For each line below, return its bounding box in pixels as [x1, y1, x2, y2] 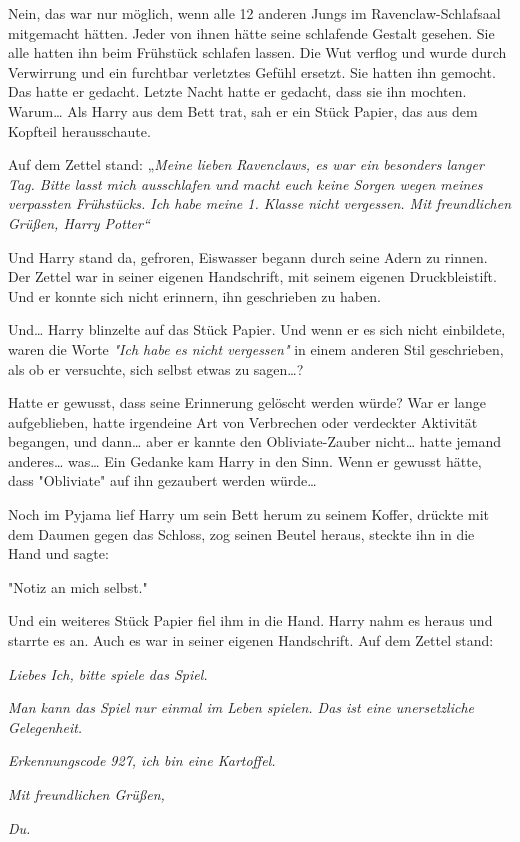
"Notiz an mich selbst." [8, 576, 148, 597]
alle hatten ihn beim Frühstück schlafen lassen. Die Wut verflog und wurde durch [8, 42, 507, 63]
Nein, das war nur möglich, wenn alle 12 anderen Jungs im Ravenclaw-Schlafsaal [8, 3, 501, 23]
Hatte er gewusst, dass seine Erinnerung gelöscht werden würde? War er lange [8, 392, 487, 413]
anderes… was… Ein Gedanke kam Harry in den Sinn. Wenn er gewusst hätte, [8, 450, 482, 471]
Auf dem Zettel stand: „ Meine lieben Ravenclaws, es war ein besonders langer [8, 154, 484, 175]
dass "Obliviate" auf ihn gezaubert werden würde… [8, 470, 317, 491]
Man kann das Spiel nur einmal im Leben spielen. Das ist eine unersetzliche [8, 697, 474, 718]
